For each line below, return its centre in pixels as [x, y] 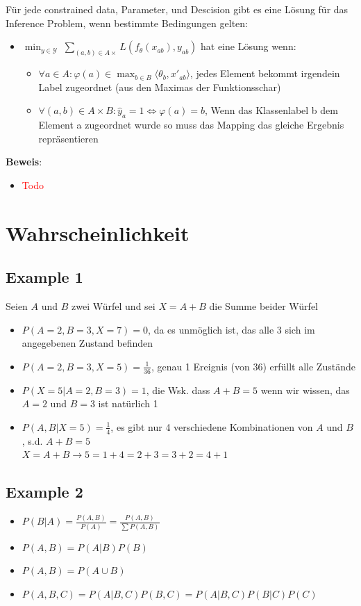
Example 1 [44, 277]
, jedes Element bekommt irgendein [265, 73]
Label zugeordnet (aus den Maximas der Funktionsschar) [160, 87]
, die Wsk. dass [178, 390]
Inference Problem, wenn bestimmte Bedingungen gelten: [127, 23]
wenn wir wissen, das [305, 390]
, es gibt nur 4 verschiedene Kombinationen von [212, 426]
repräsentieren [68, 138]
